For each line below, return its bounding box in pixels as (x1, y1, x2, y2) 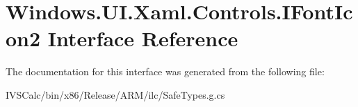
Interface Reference (47, 24, 238, 52)
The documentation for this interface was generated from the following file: (6, 64, 325, 79)
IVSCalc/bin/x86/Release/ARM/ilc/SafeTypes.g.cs (6, 87, 225, 101)
